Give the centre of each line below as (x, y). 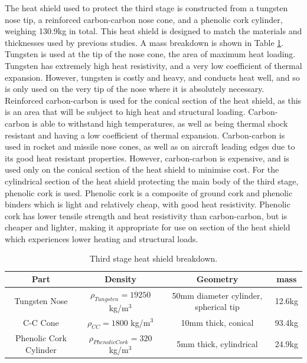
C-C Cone (41, 323)
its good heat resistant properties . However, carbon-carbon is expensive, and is (147, 158)
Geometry (217, 279)
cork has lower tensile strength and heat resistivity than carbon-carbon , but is (146, 215)
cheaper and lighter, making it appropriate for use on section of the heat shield (148, 227)
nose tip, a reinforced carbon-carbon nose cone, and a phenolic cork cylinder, (144, 19)
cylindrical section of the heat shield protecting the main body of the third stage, (152, 181)
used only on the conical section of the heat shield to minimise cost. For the (142, 169)
